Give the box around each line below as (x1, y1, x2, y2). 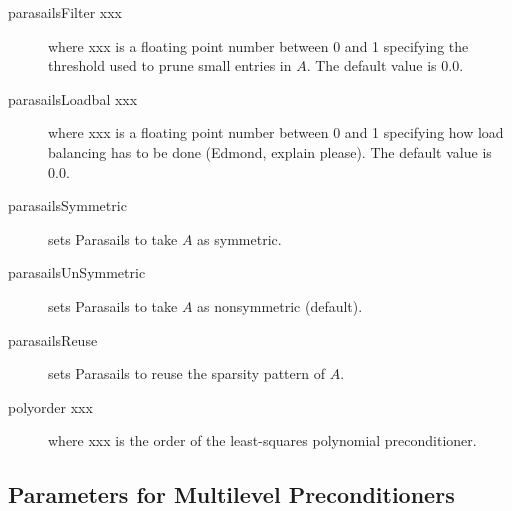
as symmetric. (197, 228, 282, 249)
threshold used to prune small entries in (48, 55, 292, 76)
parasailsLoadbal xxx (8, 88, 138, 109)
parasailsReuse (8, 329, 98, 350)
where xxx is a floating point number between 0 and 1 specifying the (48, 35, 469, 56)
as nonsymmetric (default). (197, 295, 363, 316)
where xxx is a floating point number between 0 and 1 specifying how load (48, 122, 504, 143)
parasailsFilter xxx (8, 2, 123, 22)
